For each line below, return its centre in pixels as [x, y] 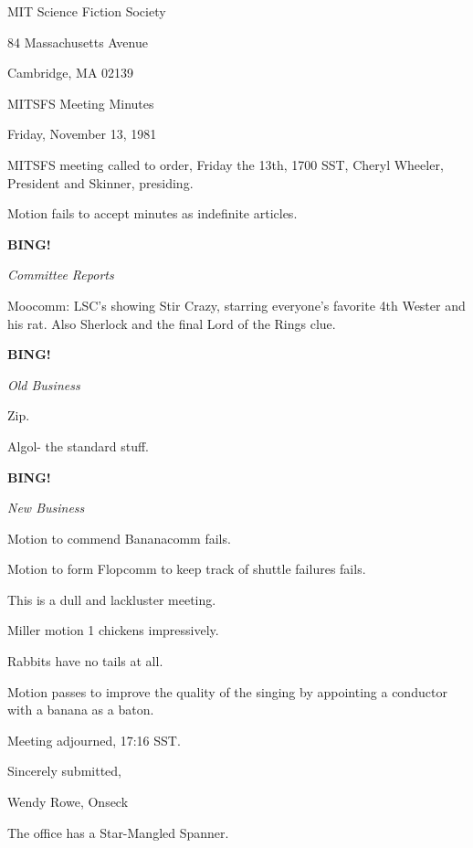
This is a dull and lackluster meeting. [112, 599]
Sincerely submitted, [64, 771]
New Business [46, 508]
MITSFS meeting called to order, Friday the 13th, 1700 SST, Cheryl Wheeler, [226, 164]
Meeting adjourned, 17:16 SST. [94, 740]
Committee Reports [61, 275]
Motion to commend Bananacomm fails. [119, 538]
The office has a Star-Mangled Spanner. [118, 832]
